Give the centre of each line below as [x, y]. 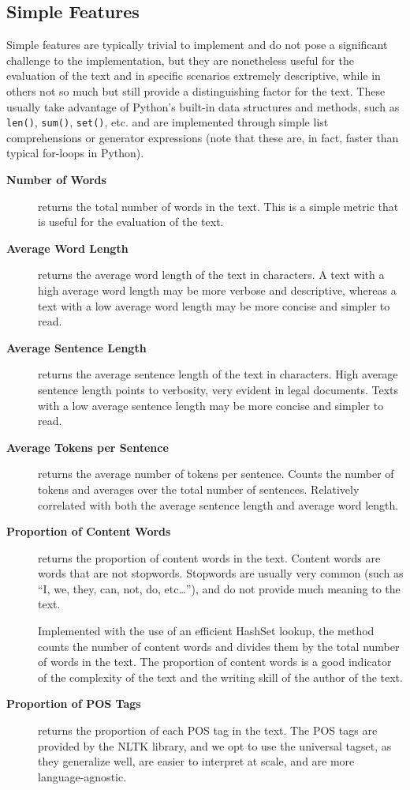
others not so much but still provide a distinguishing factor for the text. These [196, 90]
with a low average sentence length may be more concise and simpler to [211, 405]
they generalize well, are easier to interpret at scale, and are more [196, 761]
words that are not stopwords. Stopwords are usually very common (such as [221, 573]
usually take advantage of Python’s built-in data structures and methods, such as [203, 106]
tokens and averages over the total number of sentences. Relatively [199, 489]
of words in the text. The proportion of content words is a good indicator [215, 662]
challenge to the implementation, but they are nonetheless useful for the [180, 60]
